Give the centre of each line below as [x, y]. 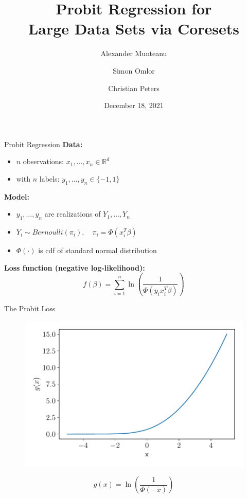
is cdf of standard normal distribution [98, 250]
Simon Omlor [134, 70]
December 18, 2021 [134, 105]
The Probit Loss [30, 308]
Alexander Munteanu [134, 53]
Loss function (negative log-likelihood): [75, 267]
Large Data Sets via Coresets [134, 29]
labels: [49, 178]
